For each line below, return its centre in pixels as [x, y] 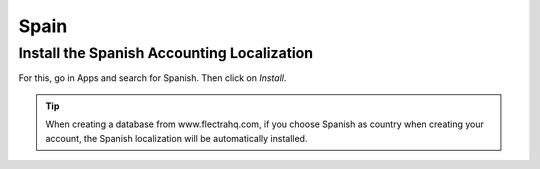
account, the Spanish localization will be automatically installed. [176, 138]
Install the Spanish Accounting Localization [166, 53]
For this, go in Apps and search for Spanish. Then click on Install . [152, 78]
